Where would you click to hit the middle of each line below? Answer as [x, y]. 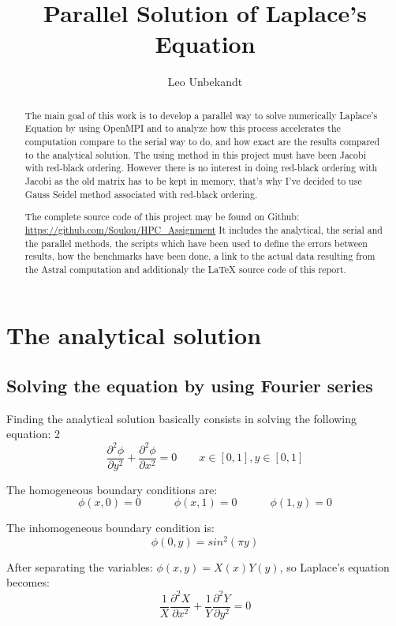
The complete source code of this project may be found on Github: [162, 217]
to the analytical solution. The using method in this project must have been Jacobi [195, 154]
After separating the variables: [80, 566]
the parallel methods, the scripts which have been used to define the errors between [196, 243]
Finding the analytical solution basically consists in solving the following [182, 418]
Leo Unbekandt [205, 82]
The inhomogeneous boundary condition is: [110, 528]
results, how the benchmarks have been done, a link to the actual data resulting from [200, 256]
